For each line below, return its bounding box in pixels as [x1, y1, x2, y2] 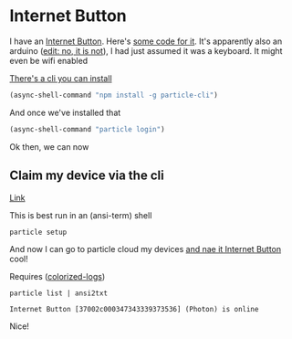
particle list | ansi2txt [9, 289, 108, 298]
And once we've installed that [9, 107, 121, 118]
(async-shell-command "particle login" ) [9, 124, 166, 133]
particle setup [9, 228, 68, 237]
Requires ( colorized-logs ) [9, 271, 106, 282]
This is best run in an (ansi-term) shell [9, 209, 152, 220]
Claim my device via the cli [9, 168, 164, 184]
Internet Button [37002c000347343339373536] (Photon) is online [9, 305, 259, 314]
